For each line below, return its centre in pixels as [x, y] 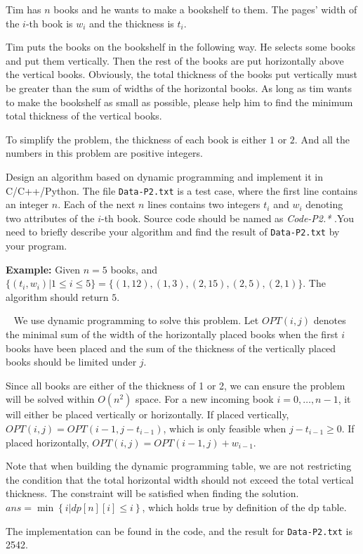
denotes [330, 320]
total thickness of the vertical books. [84, 116]
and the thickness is [132, 23]
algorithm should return [57, 296]
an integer [27, 204]
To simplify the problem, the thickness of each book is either [136, 139]
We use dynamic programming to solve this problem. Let [136, 320]
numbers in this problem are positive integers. [104, 153]
